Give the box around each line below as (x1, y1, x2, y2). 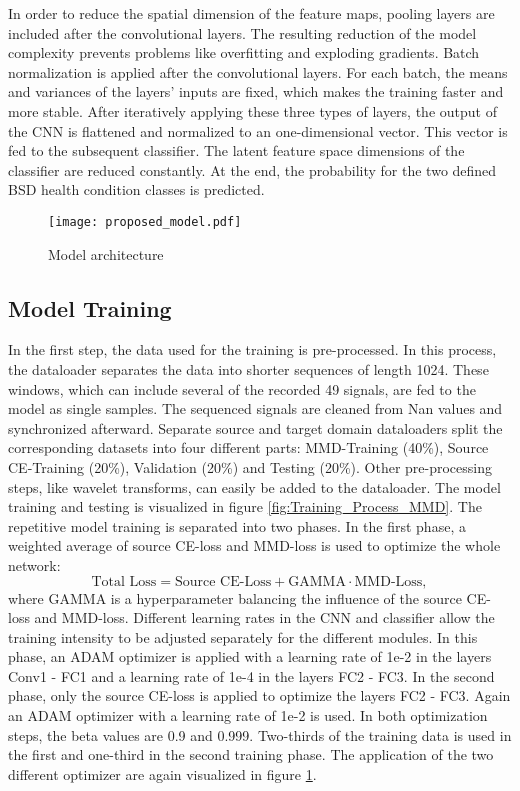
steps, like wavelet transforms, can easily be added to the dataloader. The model (8, 476, 501, 497)
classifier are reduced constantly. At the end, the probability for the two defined (8, 159, 497, 180)
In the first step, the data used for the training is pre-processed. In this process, (8, 339, 497, 360)
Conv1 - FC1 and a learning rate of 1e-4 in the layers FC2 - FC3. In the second (8, 665, 495, 686)
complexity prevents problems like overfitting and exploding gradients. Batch (8, 42, 480, 63)
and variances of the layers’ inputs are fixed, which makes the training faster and (8, 81, 504, 102)
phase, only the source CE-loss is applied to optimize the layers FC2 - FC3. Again (8, 685, 511, 706)
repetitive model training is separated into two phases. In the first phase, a (8, 515, 466, 536)
